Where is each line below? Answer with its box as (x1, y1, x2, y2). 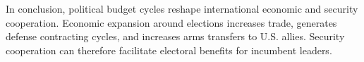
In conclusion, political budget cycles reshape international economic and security (6, 1, 358, 15)
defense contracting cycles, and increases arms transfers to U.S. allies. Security (6, 29, 345, 44)
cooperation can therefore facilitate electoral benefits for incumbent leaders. (6, 42, 332, 57)
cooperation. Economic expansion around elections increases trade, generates (6, 15, 337, 30)
